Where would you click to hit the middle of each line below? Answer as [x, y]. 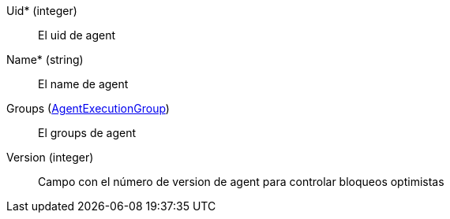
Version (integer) [50, 157]
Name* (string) [45, 59]
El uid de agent [77, 35]
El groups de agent [87, 133]
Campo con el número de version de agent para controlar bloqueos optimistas [241, 182]
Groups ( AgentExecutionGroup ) [88, 108]
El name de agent [83, 84]
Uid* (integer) [42, 11]
